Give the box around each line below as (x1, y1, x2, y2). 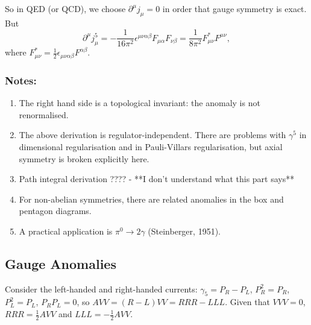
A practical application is (19, 224, 113, 237)
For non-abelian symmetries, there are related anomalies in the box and (19, 192, 284, 205)
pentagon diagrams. (19, 204, 92, 217)
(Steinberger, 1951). (148, 224, 221, 237)
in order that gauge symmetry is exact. (162, 2, 307, 14)
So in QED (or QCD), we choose (5, 2, 126, 14)
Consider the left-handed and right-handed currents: (5, 282, 198, 295)
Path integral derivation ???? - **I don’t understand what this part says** (19, 172, 295, 185)
